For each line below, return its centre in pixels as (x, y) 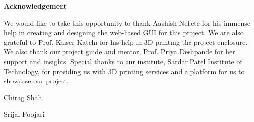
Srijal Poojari (24, 114)
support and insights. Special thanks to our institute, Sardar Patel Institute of (123, 61)
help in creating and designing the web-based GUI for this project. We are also (124, 32)
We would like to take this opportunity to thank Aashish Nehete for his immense (127, 22)
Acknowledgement (35, 6)
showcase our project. (36, 81)
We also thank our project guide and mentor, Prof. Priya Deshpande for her (120, 52)
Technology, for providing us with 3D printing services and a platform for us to (124, 71)
